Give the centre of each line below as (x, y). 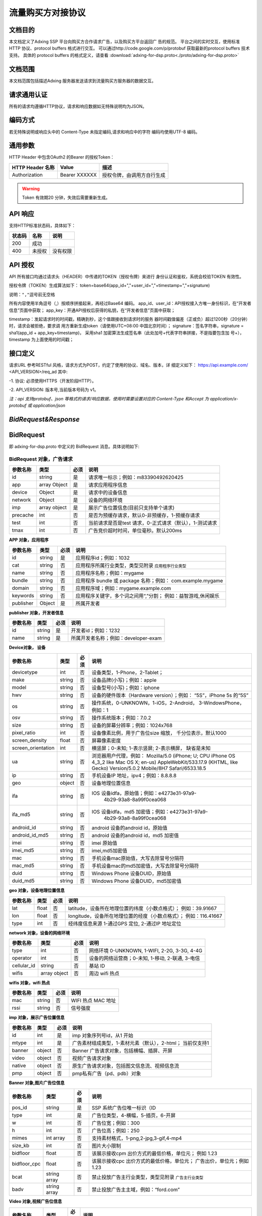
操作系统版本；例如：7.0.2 (121, 718)
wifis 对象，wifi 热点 (30, 983)
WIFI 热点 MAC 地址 (94, 1001)
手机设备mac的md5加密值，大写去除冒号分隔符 (145, 866)
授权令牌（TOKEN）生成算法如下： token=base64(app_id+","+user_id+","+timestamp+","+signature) (109, 286)
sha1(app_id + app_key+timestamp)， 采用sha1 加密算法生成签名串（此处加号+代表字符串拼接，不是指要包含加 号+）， (127, 333)
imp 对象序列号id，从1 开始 (103, 1035)
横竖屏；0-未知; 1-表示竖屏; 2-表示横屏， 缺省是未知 (151, 748)
